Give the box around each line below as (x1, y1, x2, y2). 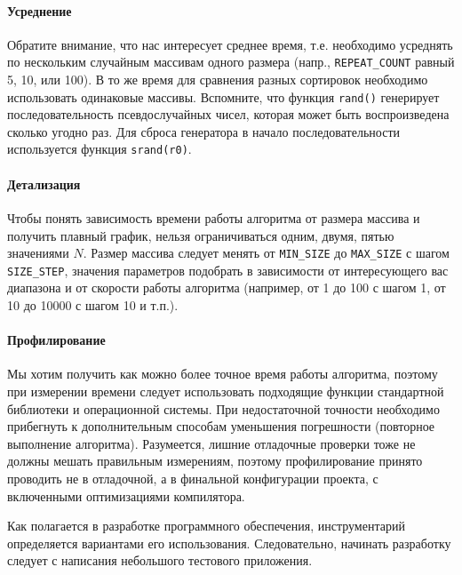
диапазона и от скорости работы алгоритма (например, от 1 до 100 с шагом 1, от (7, 278, 446, 297)
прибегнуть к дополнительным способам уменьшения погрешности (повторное (7, 417, 435, 435)
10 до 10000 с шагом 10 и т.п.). (7, 296, 179, 315)
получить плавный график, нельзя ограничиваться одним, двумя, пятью (7, 226, 394, 244)
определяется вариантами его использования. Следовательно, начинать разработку (7, 533, 451, 552)
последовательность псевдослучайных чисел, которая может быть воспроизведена (7, 105, 450, 124)
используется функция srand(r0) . (7, 140, 192, 158)
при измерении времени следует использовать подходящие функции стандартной (7, 382, 444, 401)
